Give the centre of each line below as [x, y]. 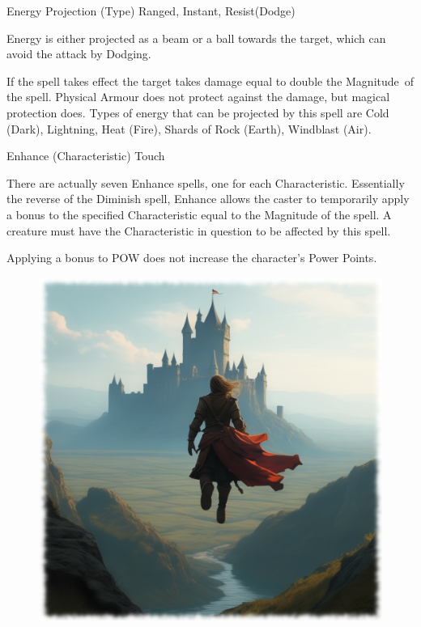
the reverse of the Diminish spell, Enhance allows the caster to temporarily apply [208, 199]
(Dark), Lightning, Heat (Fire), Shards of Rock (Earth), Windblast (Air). [189, 128]
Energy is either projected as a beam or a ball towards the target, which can [196, 38]
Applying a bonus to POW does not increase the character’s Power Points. [192, 258]
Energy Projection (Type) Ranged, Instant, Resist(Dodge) [151, 11]
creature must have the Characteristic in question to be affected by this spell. [199, 230]
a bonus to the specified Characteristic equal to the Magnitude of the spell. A [199, 214]
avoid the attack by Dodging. [79, 54]
